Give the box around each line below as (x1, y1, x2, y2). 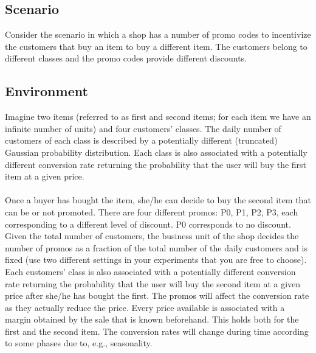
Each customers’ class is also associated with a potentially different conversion (5, 265, 296, 278)
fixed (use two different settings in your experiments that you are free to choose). (5, 253, 307, 266)
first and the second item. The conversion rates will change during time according (5, 324, 309, 337)
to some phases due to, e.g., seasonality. (5, 337, 153, 349)
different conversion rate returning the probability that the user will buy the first (5, 158, 307, 170)
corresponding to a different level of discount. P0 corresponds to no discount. (5, 217, 291, 230)
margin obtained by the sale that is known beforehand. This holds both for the (5, 313, 299, 326)
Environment (5, 82, 88, 100)
